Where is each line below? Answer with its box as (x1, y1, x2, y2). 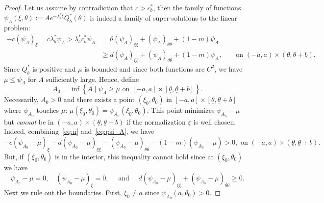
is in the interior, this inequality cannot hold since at (55, 151, 214, 161)
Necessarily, (4, 94, 39, 104)
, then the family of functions (153, 2, 241, 12)
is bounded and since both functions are (84, 63, 205, 74)
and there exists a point (63, 94, 135, 104)
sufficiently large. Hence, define (46, 74, 139, 84)
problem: (4, 23, 30, 33)
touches (36, 105, 59, 115)
